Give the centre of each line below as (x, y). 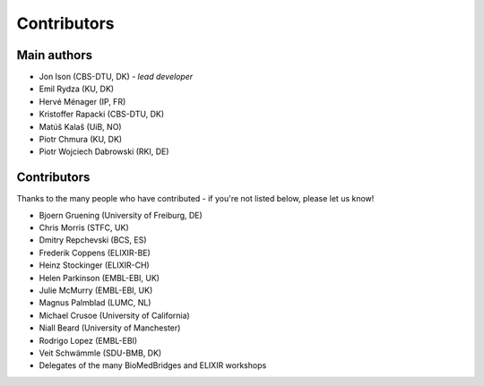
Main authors (55, 55)
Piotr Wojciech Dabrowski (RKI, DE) (104, 151)
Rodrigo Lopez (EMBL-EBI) (88, 340)
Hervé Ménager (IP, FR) (82, 101)
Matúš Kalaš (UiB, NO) (80, 126)
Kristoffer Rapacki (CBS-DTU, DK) (102, 114)
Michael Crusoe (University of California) (114, 315)
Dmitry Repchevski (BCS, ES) (93, 240)
